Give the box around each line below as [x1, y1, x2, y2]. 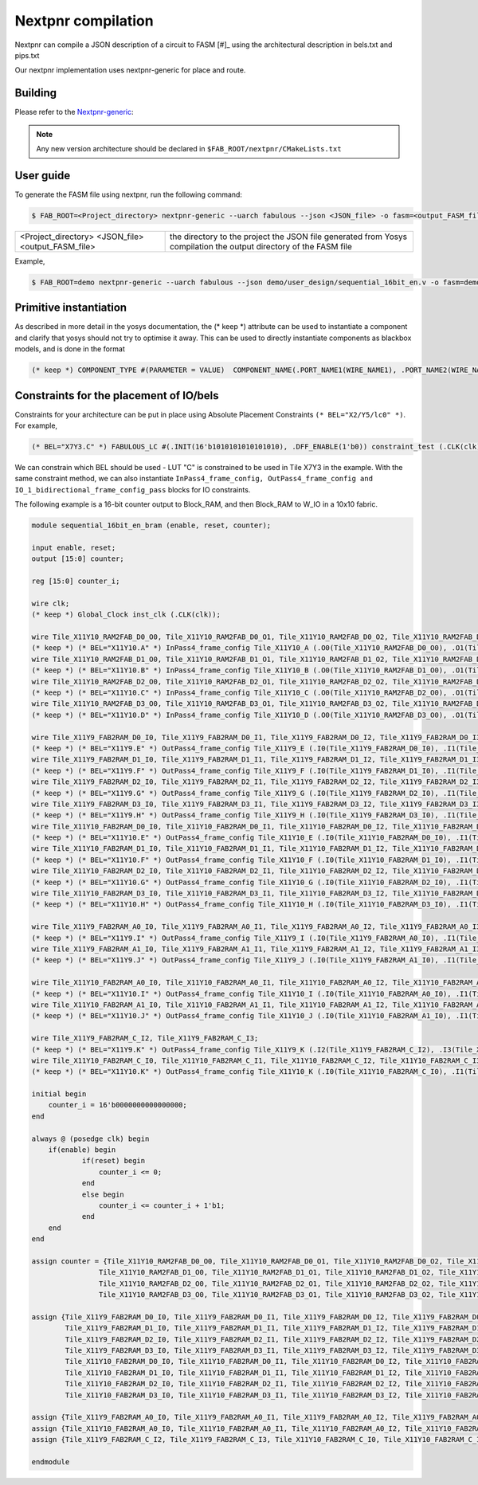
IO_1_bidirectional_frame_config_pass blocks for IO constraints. [14, 484, 251, 494]
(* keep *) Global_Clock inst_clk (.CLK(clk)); [31, 610, 221, 619]
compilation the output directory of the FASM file [169, 241, 352, 252]
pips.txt [14, 50, 40, 60]
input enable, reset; [31, 543, 116, 552]
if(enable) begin [48, 1146, 116, 1154]
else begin [81, 1189, 125, 1199]
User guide [14, 168, 71, 182]
